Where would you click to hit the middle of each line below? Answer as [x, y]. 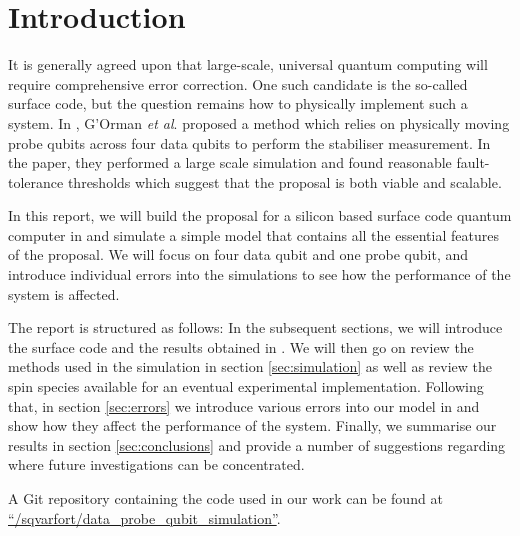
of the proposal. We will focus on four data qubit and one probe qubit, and [238, 254]
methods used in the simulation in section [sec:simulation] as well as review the [250, 366]
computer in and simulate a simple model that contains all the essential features [253, 234]
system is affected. [64, 293]
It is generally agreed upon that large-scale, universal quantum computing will [248, 64]
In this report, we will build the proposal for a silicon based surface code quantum [260, 215]
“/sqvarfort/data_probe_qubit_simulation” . [144, 517]
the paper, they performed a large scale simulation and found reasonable [230, 162]
